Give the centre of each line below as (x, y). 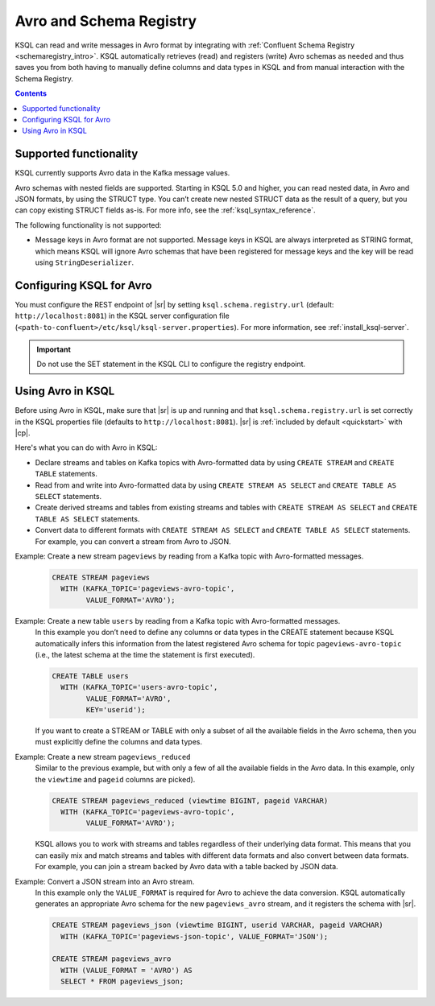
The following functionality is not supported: (88, 225)
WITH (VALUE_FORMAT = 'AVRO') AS (126, 970)
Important (54, 349)
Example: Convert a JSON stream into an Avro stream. (105, 881)
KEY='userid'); (116, 710)
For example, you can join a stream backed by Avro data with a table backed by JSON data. (186, 867)
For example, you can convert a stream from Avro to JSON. (133, 541)
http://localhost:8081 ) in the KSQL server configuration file (122, 316)
